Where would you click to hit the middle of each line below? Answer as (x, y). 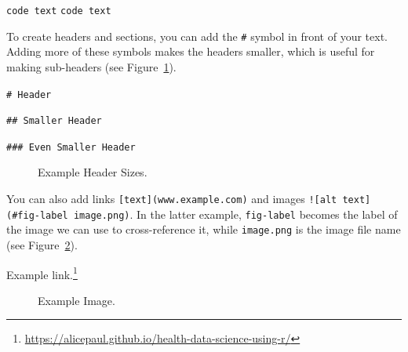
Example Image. (76, 300)
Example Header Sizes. (93, 172)
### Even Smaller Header (71, 147)
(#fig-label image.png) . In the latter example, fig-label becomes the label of (202, 214)
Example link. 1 (42, 273)
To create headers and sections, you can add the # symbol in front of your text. (197, 36)
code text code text (59, 11)
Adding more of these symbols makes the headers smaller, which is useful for (191, 51)
